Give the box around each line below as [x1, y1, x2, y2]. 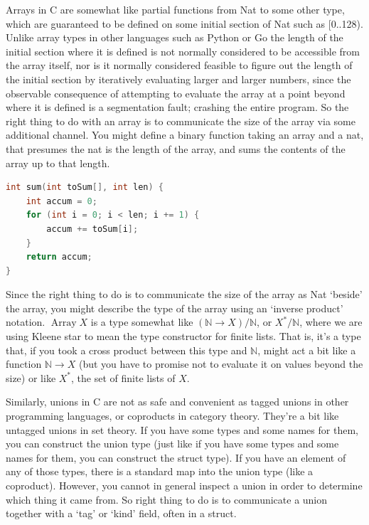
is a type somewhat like [90, 314, 193, 329]
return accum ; [26, 252, 92, 262]
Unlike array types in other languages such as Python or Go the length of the [6, 30, 343, 45]
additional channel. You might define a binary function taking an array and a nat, [6, 127, 364, 142]
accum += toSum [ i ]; [46, 223, 139, 234]
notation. [6, 314, 46, 329]
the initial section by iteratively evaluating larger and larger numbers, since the [6, 71, 351, 86]
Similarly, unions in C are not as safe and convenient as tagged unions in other [6, 394, 349, 409]
